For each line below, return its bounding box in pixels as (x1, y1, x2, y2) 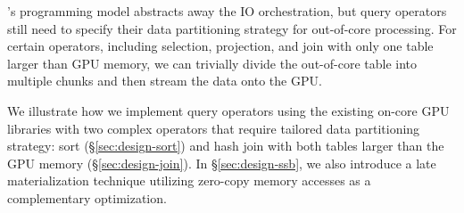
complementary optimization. (7, 188, 167, 207)
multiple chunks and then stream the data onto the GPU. (7, 71, 322, 90)
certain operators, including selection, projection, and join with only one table (7, 37, 434, 55)
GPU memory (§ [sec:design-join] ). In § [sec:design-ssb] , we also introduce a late (7, 153, 436, 172)
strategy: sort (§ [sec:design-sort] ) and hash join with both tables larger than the (7, 136, 444, 155)
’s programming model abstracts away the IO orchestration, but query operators (7, 2, 447, 20)
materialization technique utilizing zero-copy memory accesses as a (7, 171, 371, 190)
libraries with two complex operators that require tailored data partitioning (7, 119, 420, 137)
